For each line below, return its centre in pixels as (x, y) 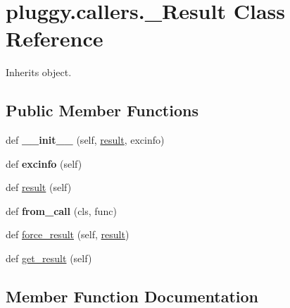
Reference (55, 38)
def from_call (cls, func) (61, 210)
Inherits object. (39, 72)
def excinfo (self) (44, 163)
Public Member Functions (102, 110)
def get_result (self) (49, 258)
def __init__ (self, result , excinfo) (85, 140)
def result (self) (39, 187)
